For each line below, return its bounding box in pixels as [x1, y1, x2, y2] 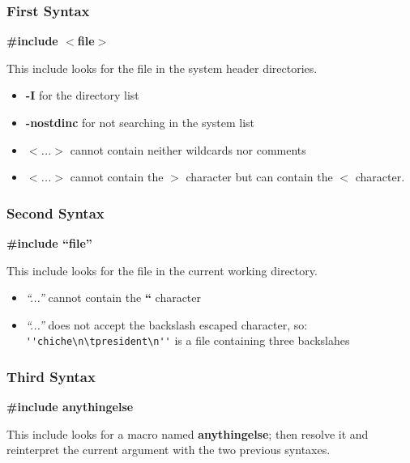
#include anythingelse [6, 398, 134, 415]
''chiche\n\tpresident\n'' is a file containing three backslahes [25, 332, 350, 349]
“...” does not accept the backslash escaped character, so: [25, 316, 308, 333]
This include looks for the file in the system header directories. [6, 59, 318, 76]
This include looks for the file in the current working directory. [6, 261, 318, 278]
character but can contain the [186, 168, 333, 185]
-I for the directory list [25, 87, 139, 104]
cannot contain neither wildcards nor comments [70, 141, 306, 158]
